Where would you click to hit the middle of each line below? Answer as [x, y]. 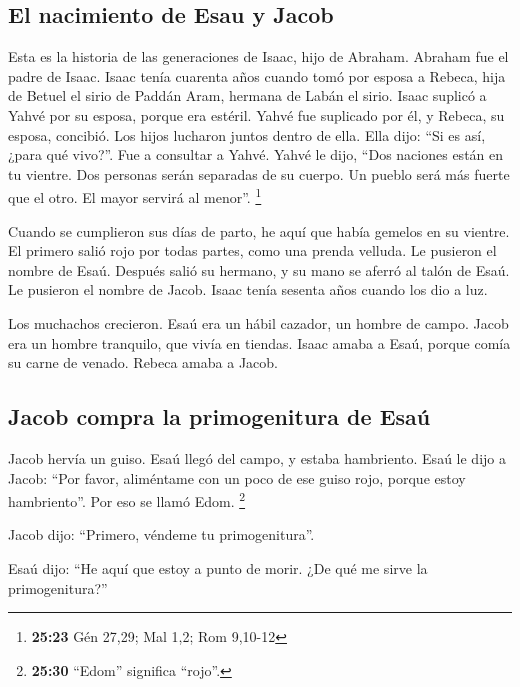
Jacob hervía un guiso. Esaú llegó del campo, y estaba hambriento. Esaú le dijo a [257, 457]
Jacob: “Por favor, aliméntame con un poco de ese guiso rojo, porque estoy [237, 477]
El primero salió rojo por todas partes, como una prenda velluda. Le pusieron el [252, 250]
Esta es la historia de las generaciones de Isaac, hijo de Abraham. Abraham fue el [258, 56]
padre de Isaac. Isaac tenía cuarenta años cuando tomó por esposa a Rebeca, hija [257, 75]
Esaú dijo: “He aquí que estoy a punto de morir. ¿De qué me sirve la [218, 568]
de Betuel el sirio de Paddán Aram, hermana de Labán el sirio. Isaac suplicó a [247, 95]
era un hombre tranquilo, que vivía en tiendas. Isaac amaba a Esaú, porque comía [259, 342]
